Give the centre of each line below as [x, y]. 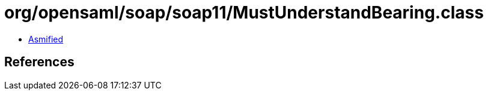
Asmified [46, 39]
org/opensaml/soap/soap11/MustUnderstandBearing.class [244, 13]
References [39, 62]
